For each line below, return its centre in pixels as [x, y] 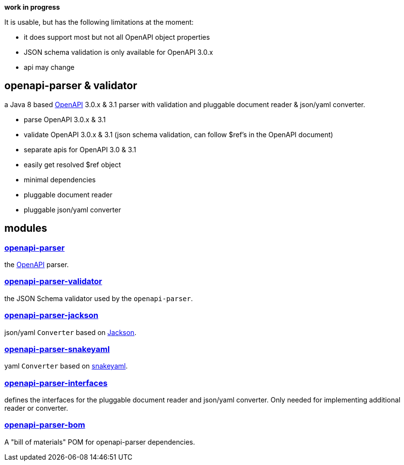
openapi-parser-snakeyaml [57, 349]
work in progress [32, 7]
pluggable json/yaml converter [72, 209]
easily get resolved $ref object [72, 164]
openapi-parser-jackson [51, 315]
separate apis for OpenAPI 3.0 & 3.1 [80, 149]
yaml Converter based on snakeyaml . [66, 366]
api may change [49, 67]
